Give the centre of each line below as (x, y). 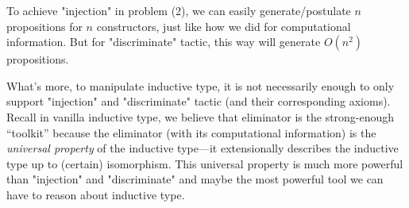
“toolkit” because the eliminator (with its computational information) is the (191, 132)
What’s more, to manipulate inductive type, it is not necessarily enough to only (201, 85)
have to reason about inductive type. (96, 194)
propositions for (44, 26)
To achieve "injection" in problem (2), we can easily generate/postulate (179, 10)
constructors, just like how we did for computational (224, 26)
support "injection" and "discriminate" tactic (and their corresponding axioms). (199, 101)
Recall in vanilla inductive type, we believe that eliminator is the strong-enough (201, 116)
